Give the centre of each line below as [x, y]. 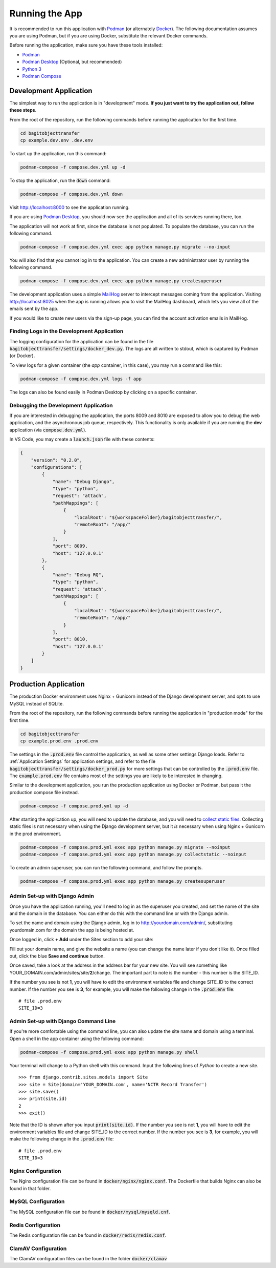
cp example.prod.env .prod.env [60, 741]
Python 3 [32, 69]
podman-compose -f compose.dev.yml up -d [73, 167]
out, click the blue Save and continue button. [57, 956]
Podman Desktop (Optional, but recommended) [72, 62]
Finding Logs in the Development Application [66, 331]
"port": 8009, [70, 546]
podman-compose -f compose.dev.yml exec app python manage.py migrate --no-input [125, 247]
